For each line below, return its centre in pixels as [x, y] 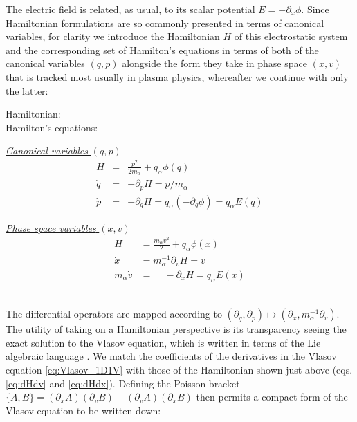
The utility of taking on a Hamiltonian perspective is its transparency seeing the [176, 329]
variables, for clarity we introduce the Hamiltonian [113, 36]
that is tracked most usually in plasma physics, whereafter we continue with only [177, 76]
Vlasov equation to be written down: [83, 410]
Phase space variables [51, 227]
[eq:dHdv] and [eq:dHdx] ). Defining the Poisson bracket [123, 383]
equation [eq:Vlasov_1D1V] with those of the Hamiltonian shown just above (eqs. [179, 370]
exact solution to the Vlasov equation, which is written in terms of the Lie [163, 342]
